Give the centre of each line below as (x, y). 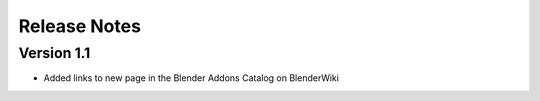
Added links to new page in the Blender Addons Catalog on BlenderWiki (191, 78)
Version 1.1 (54, 53)
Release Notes (80, 26)
